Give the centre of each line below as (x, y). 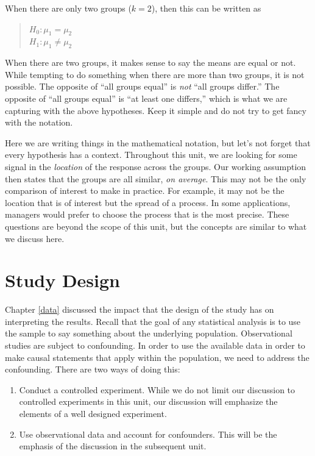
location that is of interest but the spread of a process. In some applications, (148, 202)
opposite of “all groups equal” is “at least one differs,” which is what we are (146, 98)
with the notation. (39, 122)
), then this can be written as (206, 8)
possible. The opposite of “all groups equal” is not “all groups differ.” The (142, 86)
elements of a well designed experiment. (93, 413)
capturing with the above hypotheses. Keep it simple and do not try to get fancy (156, 110)
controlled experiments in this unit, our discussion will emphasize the (148, 401)
